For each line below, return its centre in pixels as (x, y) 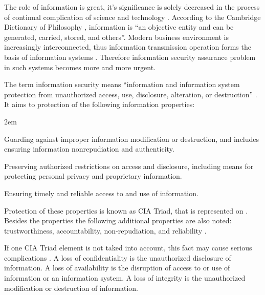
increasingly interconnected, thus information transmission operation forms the (128, 47)
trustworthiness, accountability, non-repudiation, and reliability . (105, 230)
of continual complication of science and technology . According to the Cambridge (132, 17)
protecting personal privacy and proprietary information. (93, 176)
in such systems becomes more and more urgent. (80, 67)
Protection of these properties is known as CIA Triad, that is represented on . (126, 210)
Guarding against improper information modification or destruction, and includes (132, 139)
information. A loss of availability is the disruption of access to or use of (117, 268)
